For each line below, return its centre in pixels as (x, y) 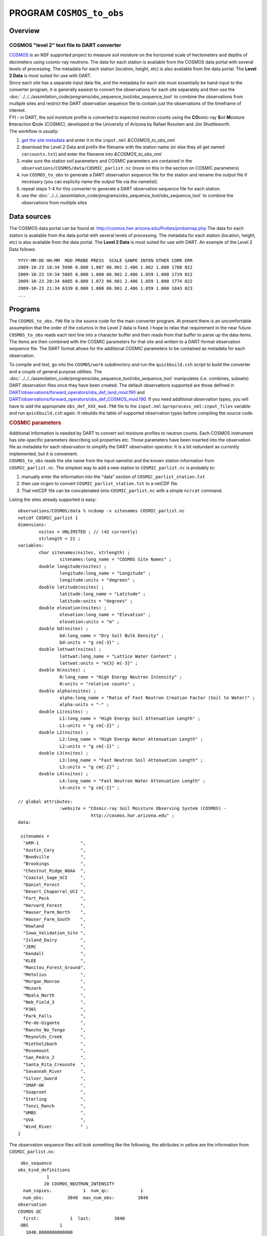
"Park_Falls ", (54, 1016)
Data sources (30, 217)
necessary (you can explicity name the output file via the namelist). (90, 182)
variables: (31, 546)
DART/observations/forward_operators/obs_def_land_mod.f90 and (77, 392)
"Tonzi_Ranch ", (54, 1106)
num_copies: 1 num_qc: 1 (83, 1191)
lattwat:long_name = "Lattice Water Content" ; (118, 656)
